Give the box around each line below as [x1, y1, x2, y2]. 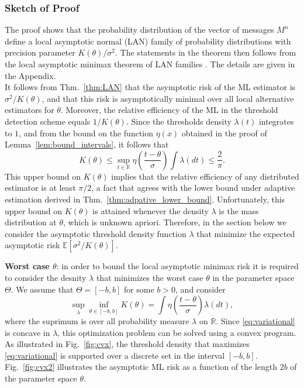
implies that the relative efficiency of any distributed [111, 170, 299, 182]
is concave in [5, 326, 50, 338]
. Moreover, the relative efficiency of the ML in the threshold [60, 104, 278, 116]
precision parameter [5, 46, 75, 59]
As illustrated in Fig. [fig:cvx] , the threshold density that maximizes [5, 338, 250, 350]
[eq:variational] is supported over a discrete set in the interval [5, 349, 225, 361]
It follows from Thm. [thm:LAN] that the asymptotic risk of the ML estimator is [5, 81, 296, 93]
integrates [258, 115, 294, 127]
